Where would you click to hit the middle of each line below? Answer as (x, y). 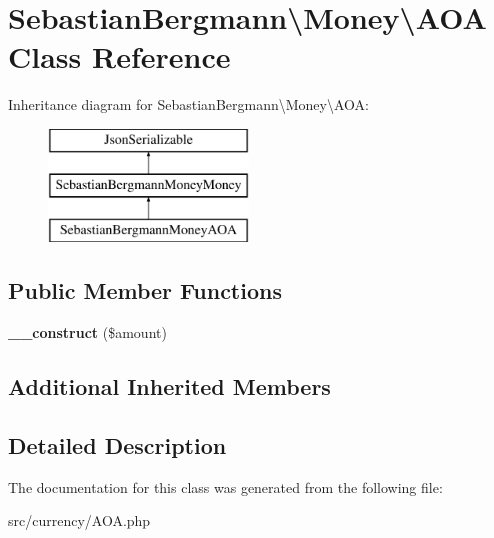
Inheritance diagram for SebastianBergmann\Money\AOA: (188, 104)
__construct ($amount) (87, 332)
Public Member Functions (145, 290)
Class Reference (119, 56)
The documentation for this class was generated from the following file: (225, 486)
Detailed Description (117, 444)
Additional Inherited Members (169, 386)
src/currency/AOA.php (79, 520)
